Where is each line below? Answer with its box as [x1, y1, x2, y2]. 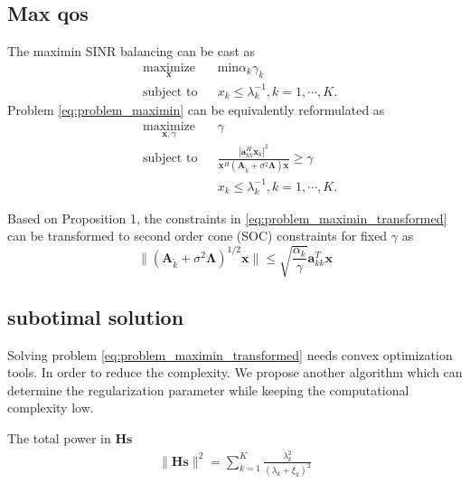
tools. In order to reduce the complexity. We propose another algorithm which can [7, 363, 463, 382]
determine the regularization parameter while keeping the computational [7, 380, 409, 399]
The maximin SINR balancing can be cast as [7, 42, 256, 61]
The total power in [7, 429, 111, 448]
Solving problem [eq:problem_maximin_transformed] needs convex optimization [7, 345, 453, 364]
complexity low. [7, 398, 94, 417]
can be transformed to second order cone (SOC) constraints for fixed [7, 226, 388, 245]
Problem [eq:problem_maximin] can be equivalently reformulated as [7, 100, 385, 119]
